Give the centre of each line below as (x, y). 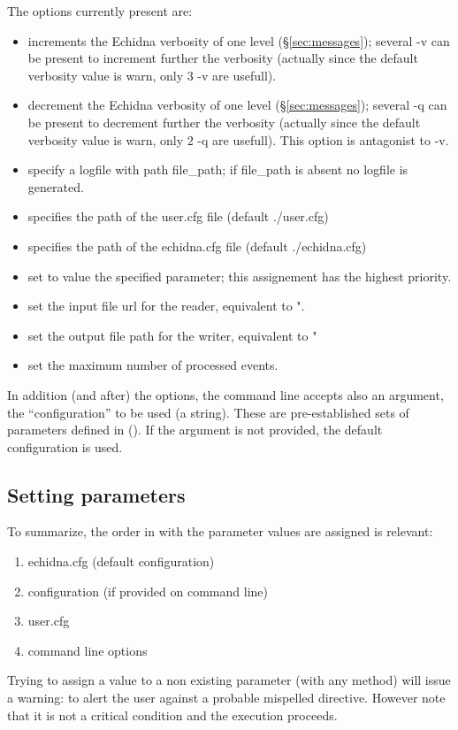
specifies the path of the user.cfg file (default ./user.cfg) (178, 216)
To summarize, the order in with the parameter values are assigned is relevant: (220, 531)
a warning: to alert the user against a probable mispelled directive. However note (226, 698)
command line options (88, 650)
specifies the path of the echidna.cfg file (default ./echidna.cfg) (197, 246)
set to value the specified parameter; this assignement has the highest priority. (240, 276)
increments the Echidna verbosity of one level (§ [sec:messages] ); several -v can (239, 40)
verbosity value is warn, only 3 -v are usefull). (152, 75)
